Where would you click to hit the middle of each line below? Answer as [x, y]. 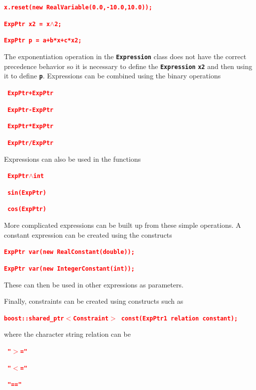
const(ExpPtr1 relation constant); [180, 318]
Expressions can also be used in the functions [73, 159]
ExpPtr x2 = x [27, 24]
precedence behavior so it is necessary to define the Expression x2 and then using [128, 66]
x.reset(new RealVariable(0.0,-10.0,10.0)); [78, 7]
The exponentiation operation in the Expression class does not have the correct [125, 56]
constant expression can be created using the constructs [88, 234]
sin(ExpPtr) [27, 193]
